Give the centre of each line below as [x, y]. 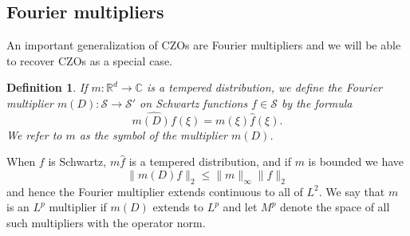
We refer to [34, 134]
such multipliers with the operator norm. [106, 222]
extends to [178, 207]
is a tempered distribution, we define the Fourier [264, 87]
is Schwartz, [77, 161]
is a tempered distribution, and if [210, 161]
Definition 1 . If [47, 87]
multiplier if [78, 207]
